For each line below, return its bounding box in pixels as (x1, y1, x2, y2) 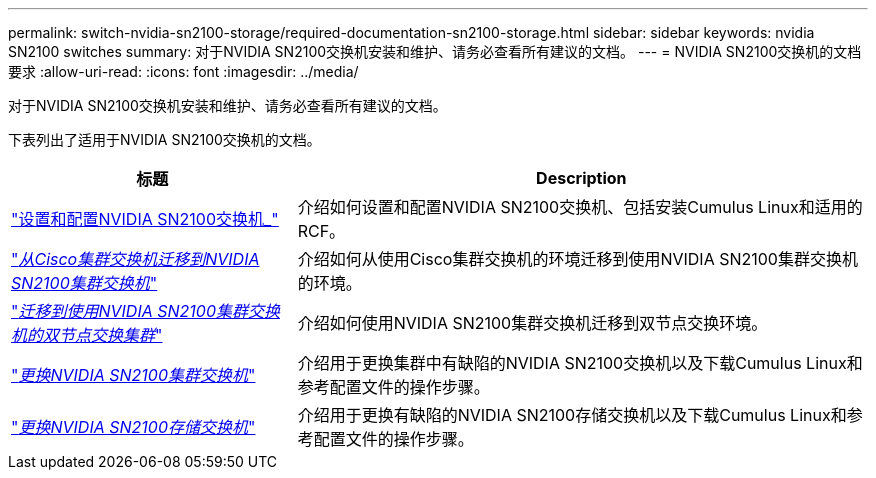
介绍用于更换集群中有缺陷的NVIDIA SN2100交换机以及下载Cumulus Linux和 (297, 353, 863, 373)
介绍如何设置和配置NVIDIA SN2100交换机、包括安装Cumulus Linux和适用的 (297, 197, 863, 217)
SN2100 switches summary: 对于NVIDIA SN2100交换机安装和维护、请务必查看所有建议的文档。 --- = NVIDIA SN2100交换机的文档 (8, 43, 862, 60)
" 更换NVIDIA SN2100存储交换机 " (11, 417, 256, 437)
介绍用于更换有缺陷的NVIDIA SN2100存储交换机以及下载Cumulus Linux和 (297, 405, 847, 425)
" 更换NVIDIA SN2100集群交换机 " (11, 365, 256, 385)
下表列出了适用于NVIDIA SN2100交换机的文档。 (8, 131, 321, 148)
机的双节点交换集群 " (11, 325, 163, 345)
